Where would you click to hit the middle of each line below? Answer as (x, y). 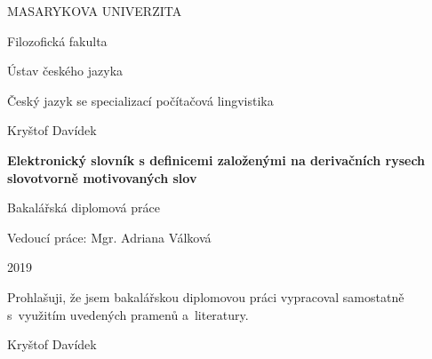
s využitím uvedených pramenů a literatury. (128, 314)
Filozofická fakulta (57, 40)
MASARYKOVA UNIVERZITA (95, 11)
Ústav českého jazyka (65, 71)
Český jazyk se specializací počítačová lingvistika (140, 100)
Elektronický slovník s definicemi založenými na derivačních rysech (216, 160)
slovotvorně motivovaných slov (102, 177)
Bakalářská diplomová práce (84, 207)
